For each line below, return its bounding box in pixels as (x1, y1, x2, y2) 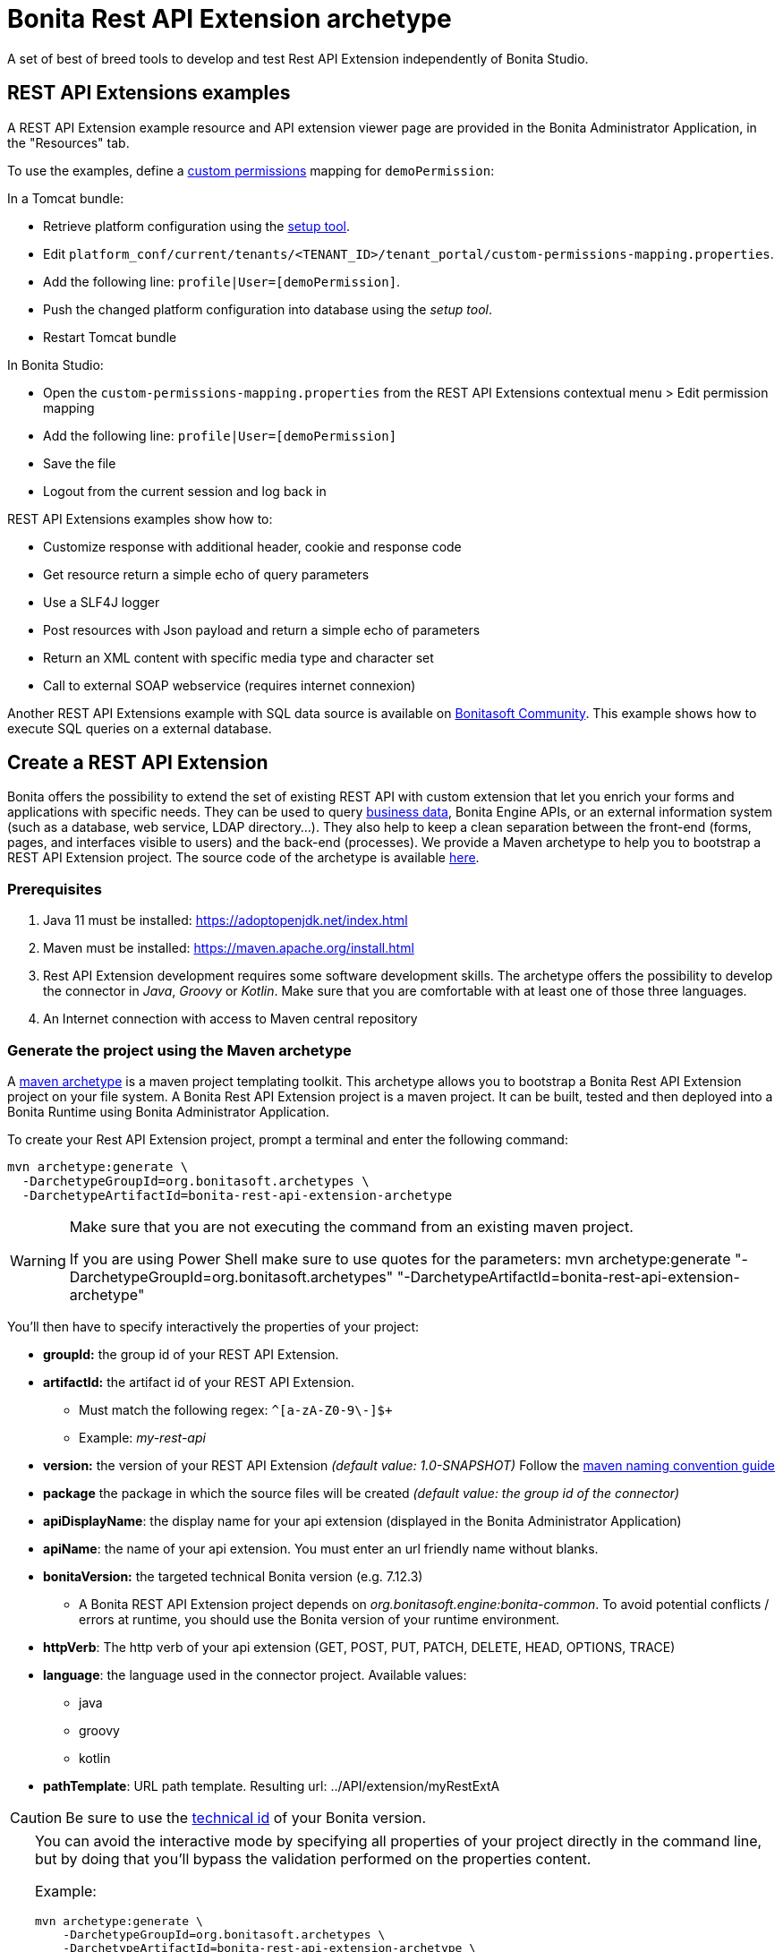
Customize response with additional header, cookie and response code (43, 538, 462, 554)
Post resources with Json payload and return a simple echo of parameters (43, 621, 481, 638)
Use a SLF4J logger (43, 594, 160, 610)
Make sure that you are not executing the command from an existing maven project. (69, 1217, 634, 1236)
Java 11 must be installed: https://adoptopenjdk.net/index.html (43, 912, 408, 929)
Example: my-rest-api (79, 1429, 206, 1445)
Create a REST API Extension (7, 751, 268, 775)
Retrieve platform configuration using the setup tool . (43, 218, 351, 234)
